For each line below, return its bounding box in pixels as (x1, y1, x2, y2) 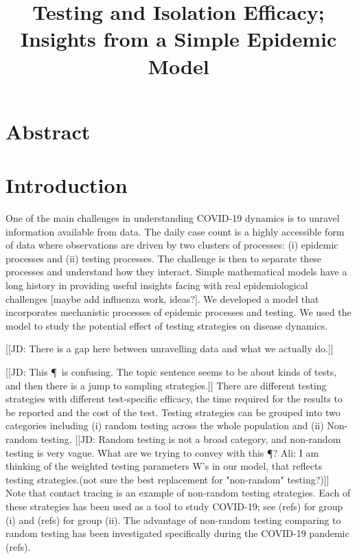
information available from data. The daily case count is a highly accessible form (5, 224, 345, 238)
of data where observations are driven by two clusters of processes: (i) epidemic (5, 238, 338, 252)
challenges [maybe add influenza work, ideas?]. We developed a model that (5, 291, 319, 306)
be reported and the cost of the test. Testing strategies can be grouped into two (5, 404, 341, 419)
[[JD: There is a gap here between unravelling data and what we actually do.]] (5, 341, 334, 356)
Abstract (5, 117, 91, 145)
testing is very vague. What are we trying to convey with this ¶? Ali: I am (5, 445, 319, 459)
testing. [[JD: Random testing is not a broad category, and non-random (41, 431, 341, 446)
